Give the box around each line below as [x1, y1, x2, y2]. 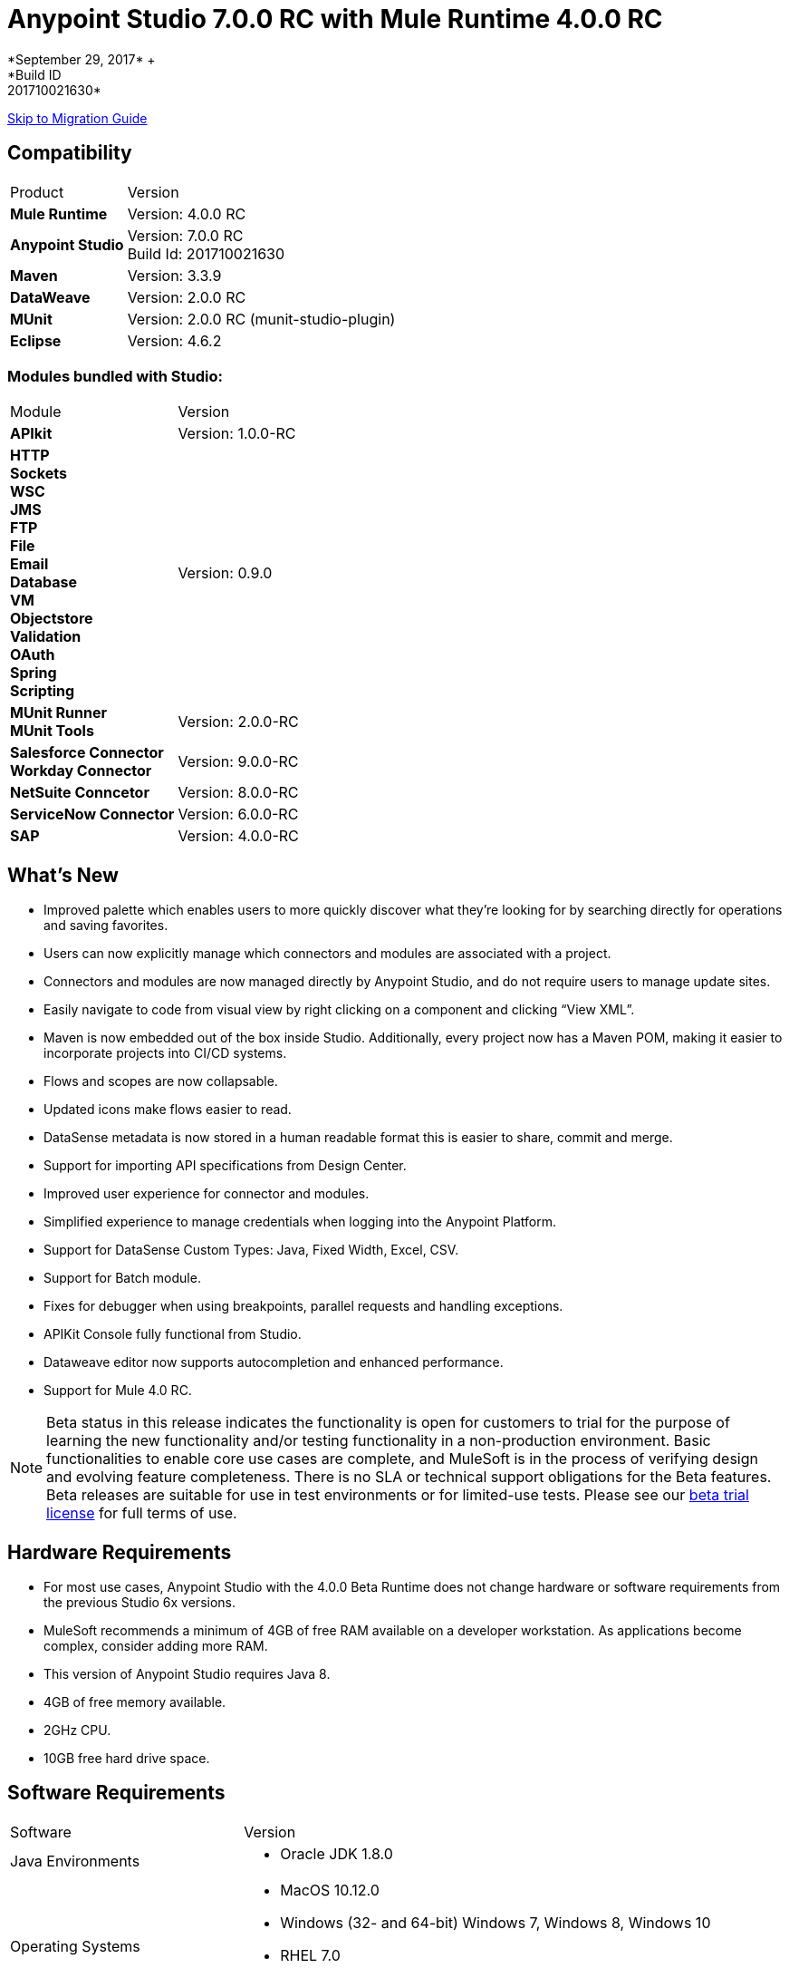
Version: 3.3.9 [127, 266, 222, 285]
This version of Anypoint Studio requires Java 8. [43, 1666, 331, 1682]
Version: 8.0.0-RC [178, 783, 299, 802]
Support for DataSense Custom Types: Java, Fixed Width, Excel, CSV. [43, 1242, 459, 1258]
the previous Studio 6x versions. [43, 1595, 236, 1611]
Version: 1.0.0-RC [178, 424, 296, 443]
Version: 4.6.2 [127, 331, 222, 350]
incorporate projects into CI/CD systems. [43, 1045, 287, 1062]
